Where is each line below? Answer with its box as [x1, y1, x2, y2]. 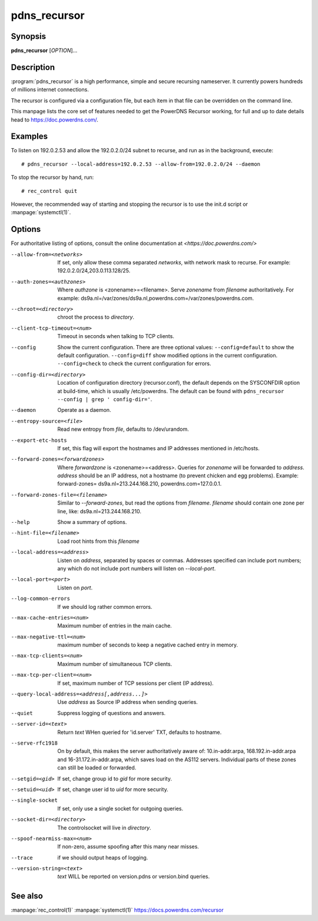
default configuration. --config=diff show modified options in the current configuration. [57, 352, 278, 359]
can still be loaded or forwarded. [57, 764, 137, 771]
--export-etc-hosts [11, 437, 67, 444]
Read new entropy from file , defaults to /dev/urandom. [57, 425, 190, 433]
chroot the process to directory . [57, 313, 135, 321]
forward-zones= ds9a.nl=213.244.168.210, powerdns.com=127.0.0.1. [57, 480, 222, 487]
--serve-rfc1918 [11, 740, 58, 746]
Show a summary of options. [57, 519, 127, 526]
